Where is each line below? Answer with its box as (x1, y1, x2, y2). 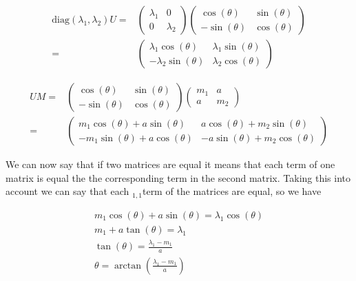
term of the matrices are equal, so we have (142, 184, 322, 198)
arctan (114, 260, 141, 271)
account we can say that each (6, 184, 129, 198)
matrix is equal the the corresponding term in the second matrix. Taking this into (6, 170, 351, 185)
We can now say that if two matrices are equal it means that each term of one (6, 157, 335, 171)
